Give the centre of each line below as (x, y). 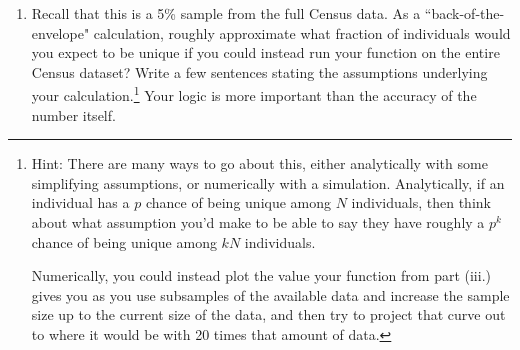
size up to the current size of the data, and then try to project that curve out (268, 314)
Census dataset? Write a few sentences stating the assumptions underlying (259, 71)
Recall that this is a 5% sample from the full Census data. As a (226, 13)
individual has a (80, 202)
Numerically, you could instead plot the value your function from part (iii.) (261, 275)
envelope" (60, 32)
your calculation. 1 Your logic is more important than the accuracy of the (254, 94)
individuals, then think (421, 202)
